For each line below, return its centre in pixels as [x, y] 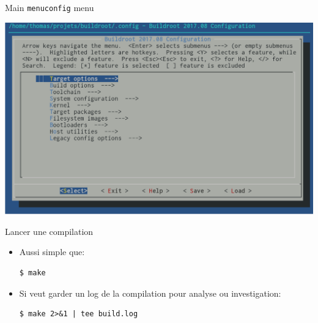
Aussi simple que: [52, 252]
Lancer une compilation [49, 231]
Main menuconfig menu [50, 7]
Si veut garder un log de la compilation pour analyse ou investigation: [150, 293]
